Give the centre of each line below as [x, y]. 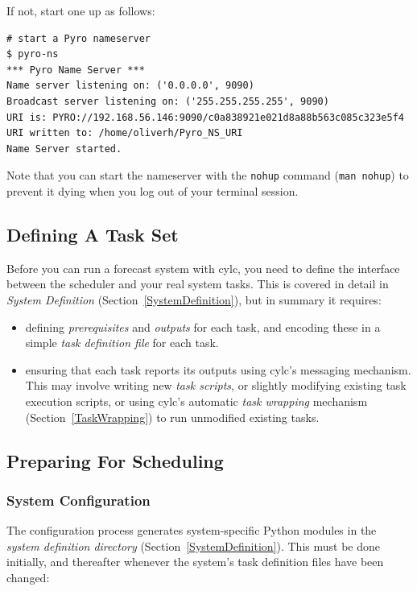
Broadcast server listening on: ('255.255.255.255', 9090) [168, 101]
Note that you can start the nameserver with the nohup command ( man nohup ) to [208, 175]
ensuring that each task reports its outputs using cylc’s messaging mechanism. [218, 369]
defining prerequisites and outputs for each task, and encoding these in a [203, 326]
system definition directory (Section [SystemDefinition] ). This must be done [193, 546]
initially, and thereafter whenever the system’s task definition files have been [195, 562]
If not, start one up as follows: [81, 10]
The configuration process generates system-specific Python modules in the [192, 530]
